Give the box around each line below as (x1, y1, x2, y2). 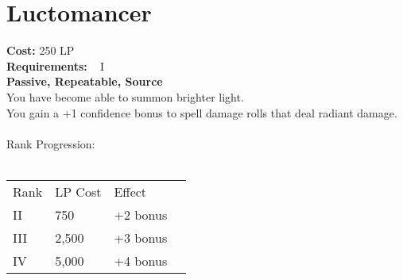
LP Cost (55, 182, 102, 201)
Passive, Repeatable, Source (6, 73, 163, 90)
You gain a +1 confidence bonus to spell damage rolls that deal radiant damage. (6, 104, 397, 121)
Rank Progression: (6, 135, 95, 152)
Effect (114, 182, 147, 201)
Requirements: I (6, 57, 105, 74)
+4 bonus (114, 251, 168, 270)
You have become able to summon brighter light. (6, 88, 244, 105)
